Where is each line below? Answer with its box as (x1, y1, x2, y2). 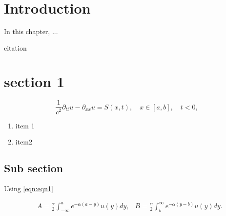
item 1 (15, 120, 35, 130)
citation (4, 42, 27, 53)
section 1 (4, 71, 65, 91)
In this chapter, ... (4, 26, 58, 36)
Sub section (4, 161, 63, 176)
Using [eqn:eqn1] (4, 183, 53, 193)
